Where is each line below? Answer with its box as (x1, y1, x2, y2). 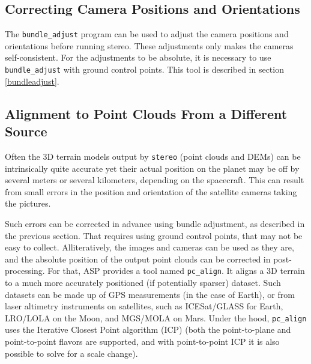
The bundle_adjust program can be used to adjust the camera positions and (5, 28, 289, 40)
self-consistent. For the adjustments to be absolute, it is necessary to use (5, 51, 271, 64)
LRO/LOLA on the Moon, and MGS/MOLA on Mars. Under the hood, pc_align (5, 311, 307, 324)
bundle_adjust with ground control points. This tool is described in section (5, 63, 284, 76)
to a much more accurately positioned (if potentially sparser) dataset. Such (5, 276, 281, 288)
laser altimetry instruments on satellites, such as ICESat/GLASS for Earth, (5, 300, 283, 312)
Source (5, 122, 47, 141)
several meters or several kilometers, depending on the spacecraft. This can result (5, 174, 304, 186)
